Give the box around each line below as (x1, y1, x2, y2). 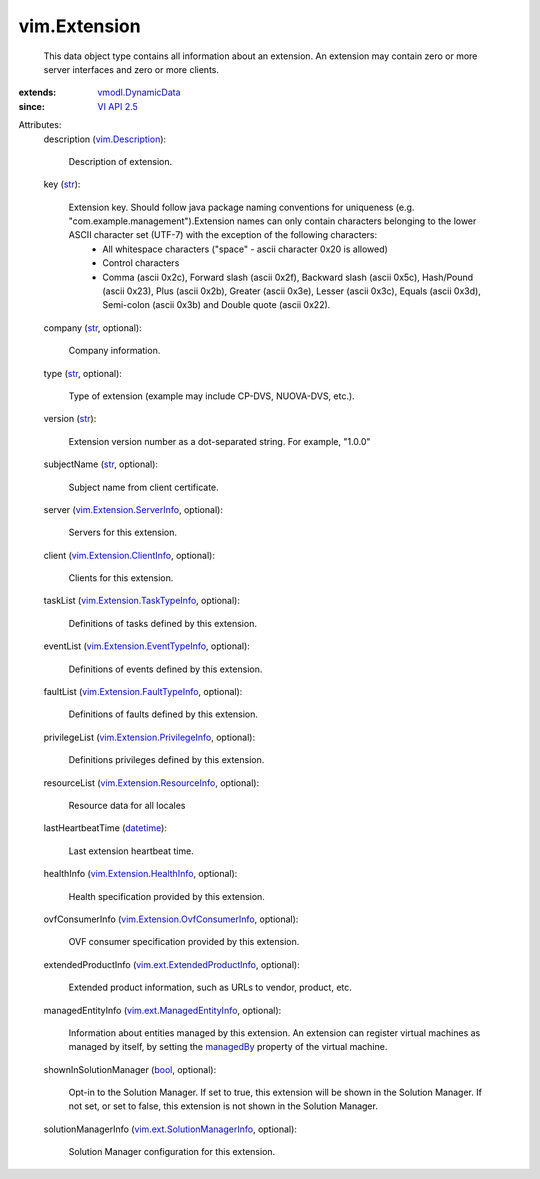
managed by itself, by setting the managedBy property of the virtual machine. (68, 1041, 388, 1053)
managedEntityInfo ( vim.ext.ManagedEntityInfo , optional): (43, 1004, 282, 1016)
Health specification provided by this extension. (68, 890, 265, 902)
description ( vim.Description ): (43, 133, 167, 145)
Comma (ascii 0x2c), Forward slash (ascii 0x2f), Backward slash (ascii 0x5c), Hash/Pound (102, 271, 474, 283)
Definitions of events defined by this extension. (68, 663, 263, 675)
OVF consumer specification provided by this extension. (68, 936, 300, 948)
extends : (18, 86, 57, 99)
